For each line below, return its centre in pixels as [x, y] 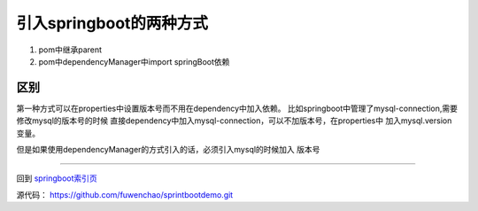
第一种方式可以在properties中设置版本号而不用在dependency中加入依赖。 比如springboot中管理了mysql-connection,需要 [237, 108]
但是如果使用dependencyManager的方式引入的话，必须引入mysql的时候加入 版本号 [168, 150]
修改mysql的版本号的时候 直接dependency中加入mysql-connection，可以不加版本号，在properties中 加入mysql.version [234, 121]
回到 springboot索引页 [57, 178]
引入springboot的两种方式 [112, 23]
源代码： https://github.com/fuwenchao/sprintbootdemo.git [125, 194]
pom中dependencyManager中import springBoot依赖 [134, 61]
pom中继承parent [70, 50]
